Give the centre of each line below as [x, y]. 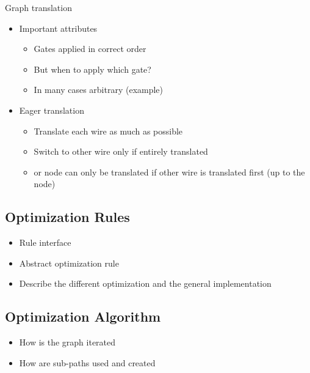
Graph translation [38, 7]
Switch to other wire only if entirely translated [121, 151]
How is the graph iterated [67, 342]
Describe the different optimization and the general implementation [145, 283]
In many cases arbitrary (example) [99, 90]
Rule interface [45, 242]
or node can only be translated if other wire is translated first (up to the [169, 172]
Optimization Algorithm [83, 316]
